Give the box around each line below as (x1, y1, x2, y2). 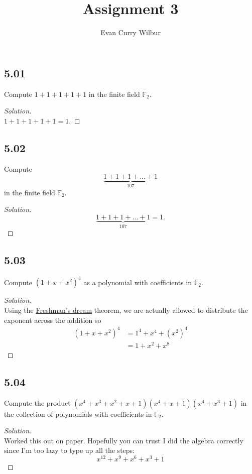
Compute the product (4, 397, 71, 408)
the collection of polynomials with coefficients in (4, 408, 152, 419)
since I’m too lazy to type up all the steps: (4, 445, 135, 455)
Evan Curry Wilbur (100, 27, 161, 38)
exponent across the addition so (4, 314, 101, 325)
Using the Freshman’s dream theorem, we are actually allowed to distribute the (4, 305, 248, 315)
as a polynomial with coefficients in (83, 277, 192, 287)
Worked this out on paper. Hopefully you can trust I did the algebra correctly (4, 435, 243, 445)
